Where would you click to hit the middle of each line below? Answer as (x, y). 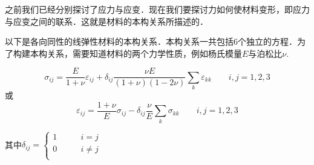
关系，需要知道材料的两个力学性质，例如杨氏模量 (144, 53)
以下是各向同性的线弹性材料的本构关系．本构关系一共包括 (119, 41)
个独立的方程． (267, 41)
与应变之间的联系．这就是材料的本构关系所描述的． (106, 21)
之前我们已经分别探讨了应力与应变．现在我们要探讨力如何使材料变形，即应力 (157, 9)
